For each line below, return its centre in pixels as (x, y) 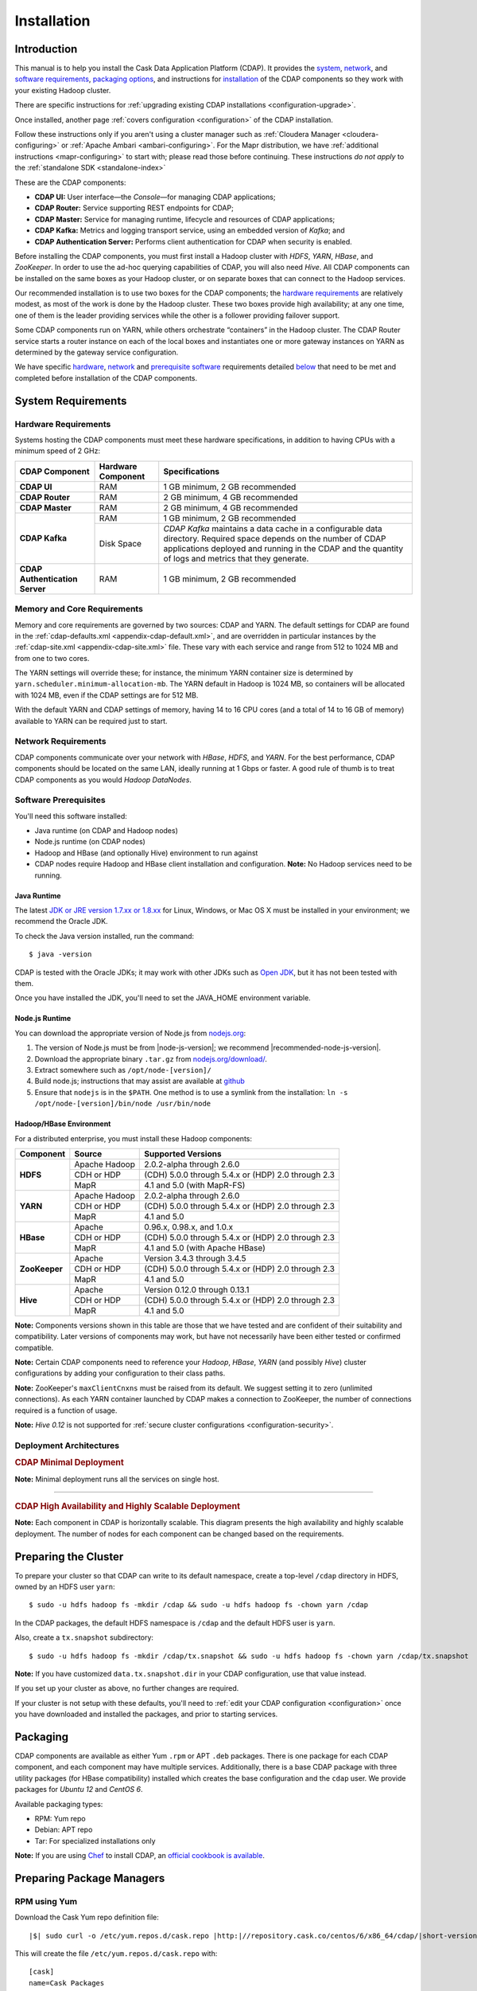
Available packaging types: (59, 1804)
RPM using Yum (46, 1901)
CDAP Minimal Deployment (70, 1463)
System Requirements (71, 401)
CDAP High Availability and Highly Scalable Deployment (128, 1507)
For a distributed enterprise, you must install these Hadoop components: (134, 1138)
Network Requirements (60, 741)
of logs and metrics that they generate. (236, 558)
